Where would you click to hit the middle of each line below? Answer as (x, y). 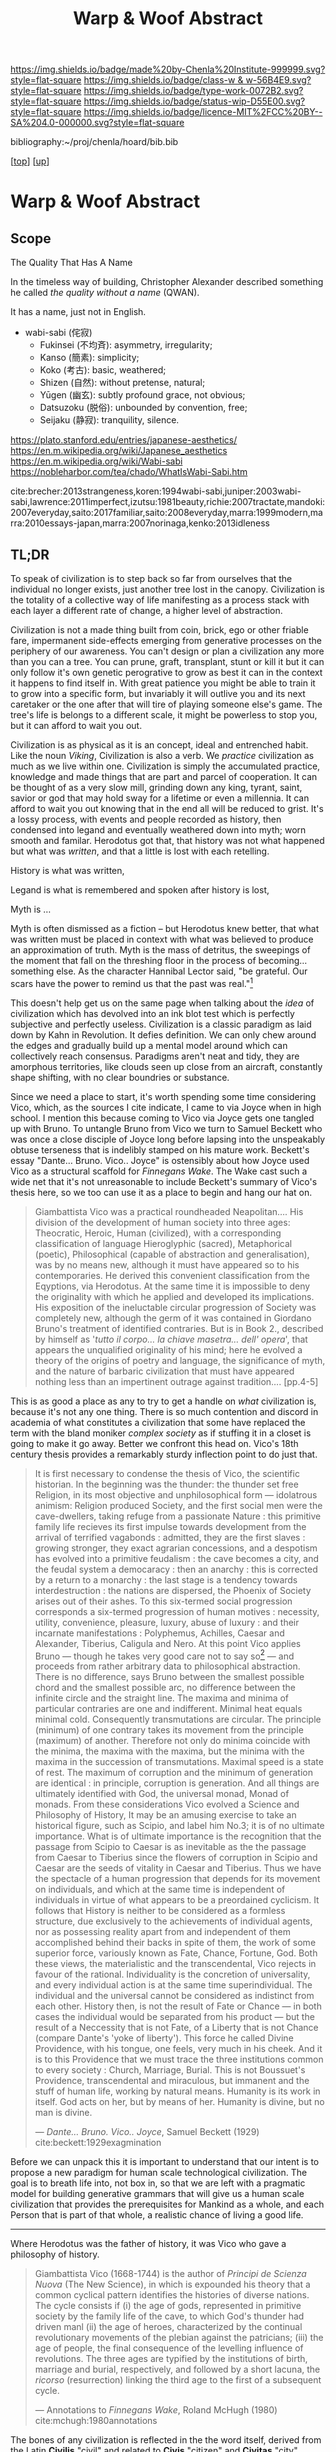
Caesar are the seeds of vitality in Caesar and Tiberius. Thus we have (178, 1868)
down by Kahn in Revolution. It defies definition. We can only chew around (163, 1034)
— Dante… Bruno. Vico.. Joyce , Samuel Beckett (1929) (147, 2132)
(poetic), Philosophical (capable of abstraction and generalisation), (172, 1254)
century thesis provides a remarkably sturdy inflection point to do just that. (164, 1454)
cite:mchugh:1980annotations (96, 2421)
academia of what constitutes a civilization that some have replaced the (158, 1422)
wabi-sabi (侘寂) (58, 333)
